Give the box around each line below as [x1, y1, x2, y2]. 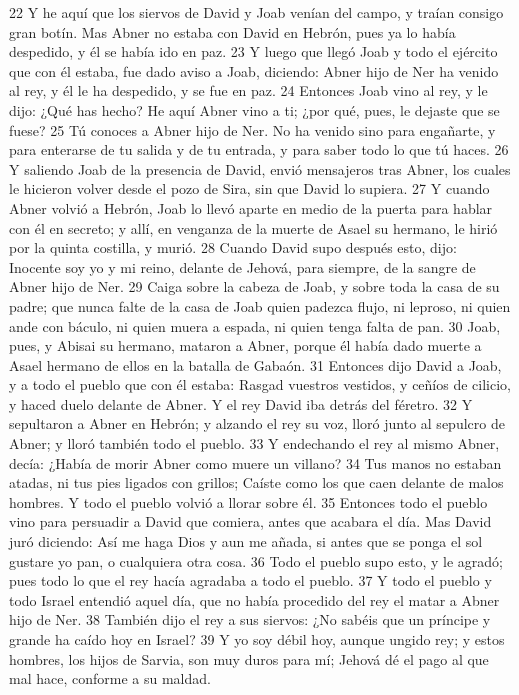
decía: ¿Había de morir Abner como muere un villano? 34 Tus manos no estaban [9, 452, 502, 473]
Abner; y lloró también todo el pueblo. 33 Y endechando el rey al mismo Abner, [9, 433, 500, 454]
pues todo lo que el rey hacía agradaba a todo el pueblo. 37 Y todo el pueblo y [9, 570, 492, 591]
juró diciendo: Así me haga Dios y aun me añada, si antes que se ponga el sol [9, 531, 483, 552]
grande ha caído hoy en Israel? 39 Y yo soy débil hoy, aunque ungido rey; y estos [9, 629, 505, 649]
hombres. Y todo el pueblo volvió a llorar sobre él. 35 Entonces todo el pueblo [9, 491, 488, 512]
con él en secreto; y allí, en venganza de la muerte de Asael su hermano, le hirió [9, 217, 498, 238]
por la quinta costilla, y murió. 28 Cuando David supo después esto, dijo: [9, 237, 457, 258]
